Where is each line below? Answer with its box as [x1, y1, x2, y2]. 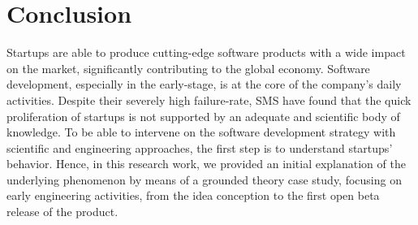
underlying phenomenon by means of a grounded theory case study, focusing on [6, 171, 402, 188]
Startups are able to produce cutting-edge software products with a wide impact [6, 44, 406, 61]
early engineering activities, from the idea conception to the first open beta [6, 187, 380, 204]
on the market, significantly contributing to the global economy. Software [6, 59, 370, 76]
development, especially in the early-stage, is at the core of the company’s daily [6, 76, 402, 93]
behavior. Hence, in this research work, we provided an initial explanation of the [6, 155, 406, 172]
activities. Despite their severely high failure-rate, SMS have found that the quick [6, 91, 412, 108]
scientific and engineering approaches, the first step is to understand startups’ [6, 139, 393, 156]
